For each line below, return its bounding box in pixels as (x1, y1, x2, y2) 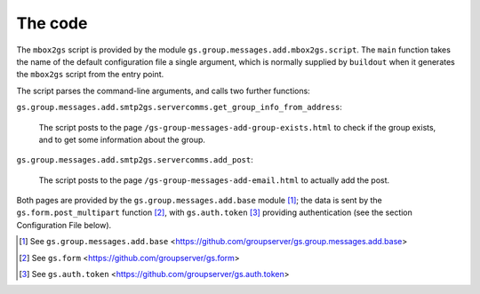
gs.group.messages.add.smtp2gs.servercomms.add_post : (16, 155, 253, 165)
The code (16, 13, 88, 33)
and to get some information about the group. (38, 134, 206, 145)
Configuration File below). (16, 219, 112, 230)
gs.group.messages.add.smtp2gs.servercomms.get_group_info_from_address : (16, 102, 342, 113)
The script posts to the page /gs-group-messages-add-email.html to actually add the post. (38, 174, 390, 186)
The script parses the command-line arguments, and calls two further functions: (16, 85, 310, 96)
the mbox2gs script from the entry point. (16, 69, 164, 80)
